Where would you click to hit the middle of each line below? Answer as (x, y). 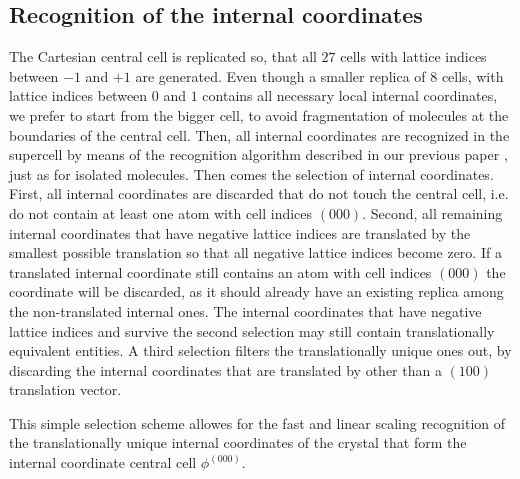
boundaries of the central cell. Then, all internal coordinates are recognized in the (259, 134)
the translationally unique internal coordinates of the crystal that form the (238, 442)
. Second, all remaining (432, 212)
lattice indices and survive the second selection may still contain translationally (252, 330)
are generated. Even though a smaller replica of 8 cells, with (319, 75)
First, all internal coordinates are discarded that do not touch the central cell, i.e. (259, 193)
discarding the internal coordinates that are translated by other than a (225, 369)
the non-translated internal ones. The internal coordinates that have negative (245, 310)
